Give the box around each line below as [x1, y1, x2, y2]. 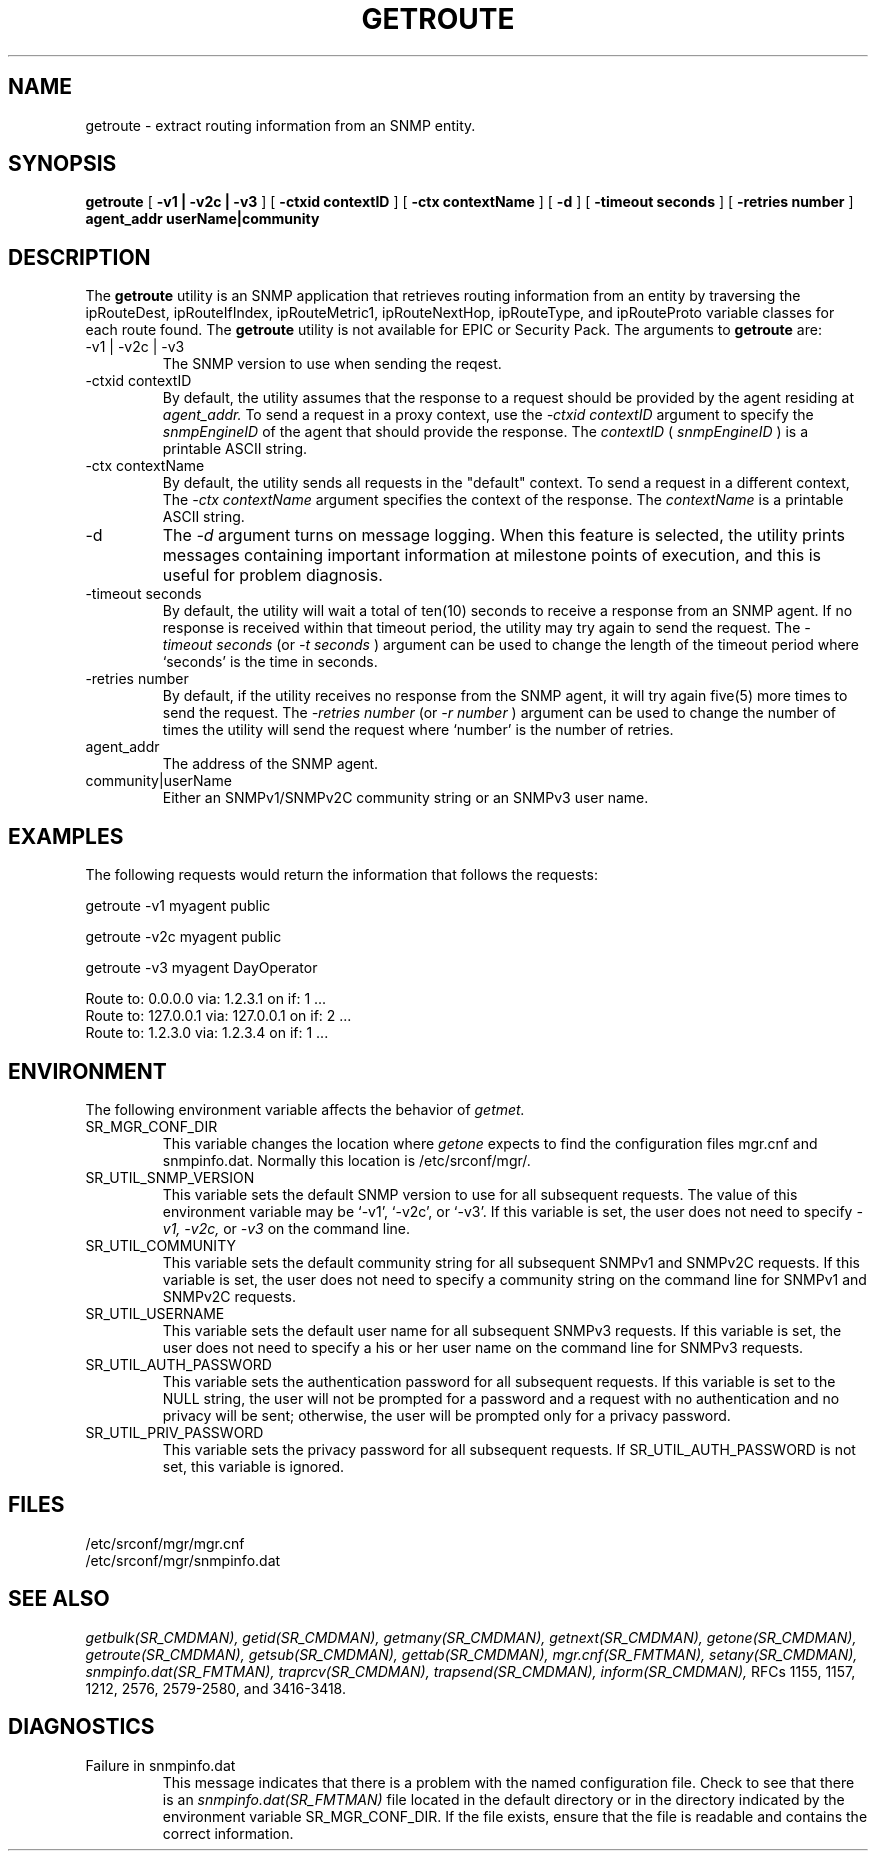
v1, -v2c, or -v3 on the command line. [162, 1219, 411, 1237]
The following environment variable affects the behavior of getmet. [85, 1100, 525, 1118]
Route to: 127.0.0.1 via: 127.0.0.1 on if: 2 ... [85, 1007, 352, 1025]
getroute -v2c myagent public [85, 928, 282, 946]
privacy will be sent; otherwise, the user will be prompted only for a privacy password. [162, 1406, 731, 1424]
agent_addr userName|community [85, 210, 320, 228]
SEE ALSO [8, 1586, 110, 1612]
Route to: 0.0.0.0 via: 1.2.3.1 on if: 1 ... [85, 990, 327, 1008]
